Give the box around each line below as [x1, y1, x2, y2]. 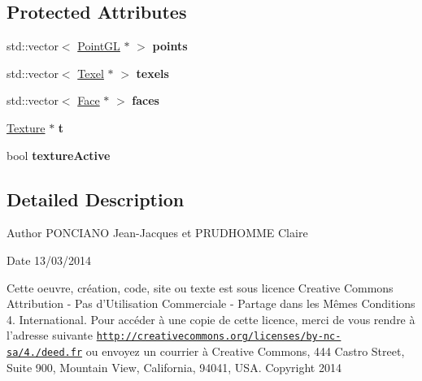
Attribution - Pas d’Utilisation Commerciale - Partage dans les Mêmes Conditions [7, 295, 415, 312]
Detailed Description [7, 186, 185, 211]
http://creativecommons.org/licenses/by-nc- [96, 331, 342, 343]
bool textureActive [7, 146, 111, 163]
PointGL [77, 37, 120, 54]
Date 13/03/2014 [7, 251, 92, 268]
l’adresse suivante [7, 327, 94, 344]
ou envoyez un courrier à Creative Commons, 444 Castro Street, [85, 343, 405, 359]
